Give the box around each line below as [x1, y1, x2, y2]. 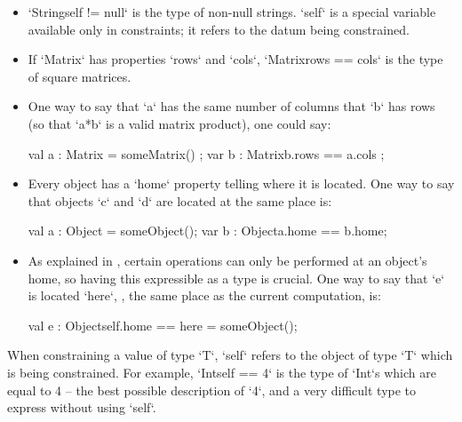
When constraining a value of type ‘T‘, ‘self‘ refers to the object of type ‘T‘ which [7, 346, 453, 364]
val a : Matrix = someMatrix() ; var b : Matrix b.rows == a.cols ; [28, 144, 385, 163]
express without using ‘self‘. [7, 398, 156, 417]
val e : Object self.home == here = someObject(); [28, 315, 298, 334]
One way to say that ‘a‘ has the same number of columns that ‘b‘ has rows [28, 97, 435, 115]
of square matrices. [28, 67, 131, 85]
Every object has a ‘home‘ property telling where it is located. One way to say [28, 174, 455, 193]
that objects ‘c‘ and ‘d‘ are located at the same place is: [28, 191, 332, 210]
